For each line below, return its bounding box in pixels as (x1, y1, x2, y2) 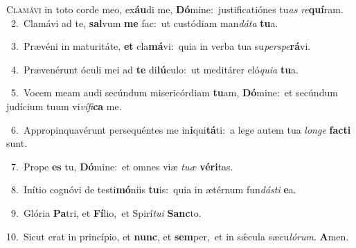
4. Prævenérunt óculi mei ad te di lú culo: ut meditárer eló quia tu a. (10, 62, 299, 76)
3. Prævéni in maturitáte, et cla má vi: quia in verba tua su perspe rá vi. (10, 39, 311, 53)
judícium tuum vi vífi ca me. (6, 98, 122, 113)
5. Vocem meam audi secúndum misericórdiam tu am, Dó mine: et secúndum (10, 85, 338, 100)
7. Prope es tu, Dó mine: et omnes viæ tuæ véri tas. (10, 159, 233, 173)
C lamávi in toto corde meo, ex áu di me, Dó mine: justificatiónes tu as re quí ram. (6, 2, 344, 16)
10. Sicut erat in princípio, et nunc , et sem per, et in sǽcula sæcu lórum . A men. (6, 229, 349, 243)
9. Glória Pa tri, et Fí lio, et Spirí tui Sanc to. (10, 205, 202, 220)
